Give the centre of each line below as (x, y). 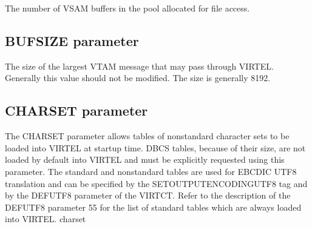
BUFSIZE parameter (72, 40)
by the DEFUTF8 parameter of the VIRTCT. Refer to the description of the (148, 195)
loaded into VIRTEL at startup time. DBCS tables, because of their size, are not (155, 147)
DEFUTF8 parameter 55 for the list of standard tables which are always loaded (153, 207)
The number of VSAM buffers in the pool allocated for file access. (127, 8)
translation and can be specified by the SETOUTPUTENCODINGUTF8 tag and (156, 183)
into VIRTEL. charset (46, 219)
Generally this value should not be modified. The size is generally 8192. (138, 78)
